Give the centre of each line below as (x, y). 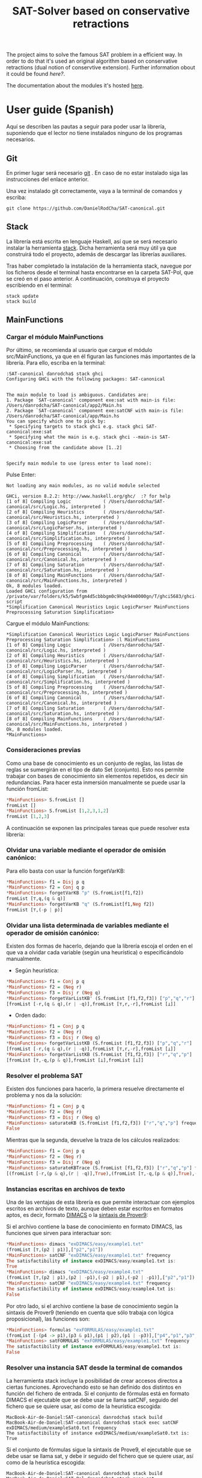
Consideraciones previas (44, 750)
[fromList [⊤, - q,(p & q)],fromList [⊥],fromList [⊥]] (75, 1060)
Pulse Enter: (21, 475)
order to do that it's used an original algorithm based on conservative (92, 61)
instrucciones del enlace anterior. (47, 179)
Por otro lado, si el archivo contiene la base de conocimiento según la (92, 1306)
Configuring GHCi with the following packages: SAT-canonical (86, 379)
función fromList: (27, 788)
